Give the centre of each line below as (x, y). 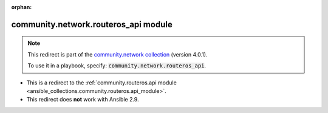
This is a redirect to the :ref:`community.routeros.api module (102, 83)
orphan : (22, 7)
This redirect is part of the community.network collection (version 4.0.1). (118, 54)
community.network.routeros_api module (92, 24)
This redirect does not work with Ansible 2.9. (83, 100)
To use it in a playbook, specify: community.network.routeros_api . (117, 66)
